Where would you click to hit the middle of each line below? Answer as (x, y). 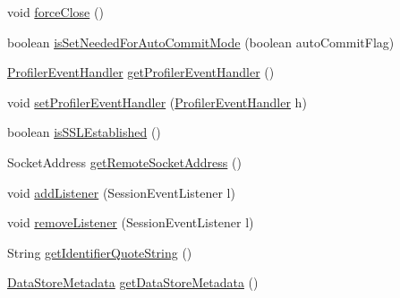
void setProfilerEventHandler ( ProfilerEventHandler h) (157, 102)
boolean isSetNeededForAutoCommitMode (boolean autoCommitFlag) (201, 42)
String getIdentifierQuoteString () (100, 252)
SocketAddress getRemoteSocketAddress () (124, 162)
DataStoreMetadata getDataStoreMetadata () (133, 282)
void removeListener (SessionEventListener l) (131, 222)
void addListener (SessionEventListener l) (121, 192)
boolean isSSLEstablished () (84, 132)
